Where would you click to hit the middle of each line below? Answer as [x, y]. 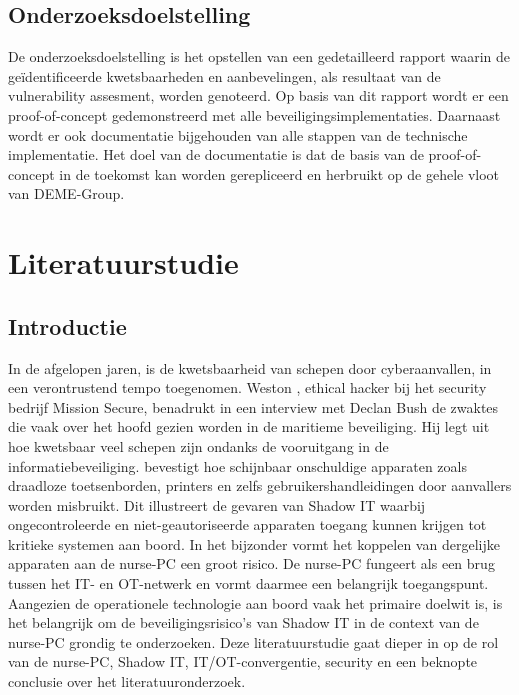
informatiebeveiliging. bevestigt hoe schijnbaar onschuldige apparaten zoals [237, 465]
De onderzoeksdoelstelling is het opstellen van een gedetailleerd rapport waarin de [259, 56]
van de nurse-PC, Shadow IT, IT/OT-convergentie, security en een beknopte [243, 661]
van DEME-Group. [66, 193]
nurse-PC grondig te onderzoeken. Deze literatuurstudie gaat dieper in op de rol [253, 641]
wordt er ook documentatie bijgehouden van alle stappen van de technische [238, 134]
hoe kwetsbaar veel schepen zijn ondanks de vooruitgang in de [198, 445]
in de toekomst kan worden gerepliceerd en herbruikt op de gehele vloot [279, 173]
